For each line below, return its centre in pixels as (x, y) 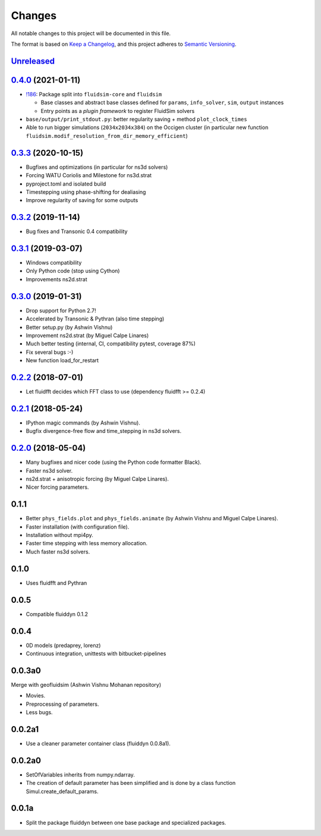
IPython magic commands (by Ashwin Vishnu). (83, 423)
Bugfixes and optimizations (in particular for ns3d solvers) (97, 167)
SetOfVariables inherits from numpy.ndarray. (80, 774)
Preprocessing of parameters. (62, 704)
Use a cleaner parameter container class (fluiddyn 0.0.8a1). (98, 743)
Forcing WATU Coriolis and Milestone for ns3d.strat (89, 175)
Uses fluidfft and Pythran (56, 583)
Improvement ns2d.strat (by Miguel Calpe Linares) (87, 335)
